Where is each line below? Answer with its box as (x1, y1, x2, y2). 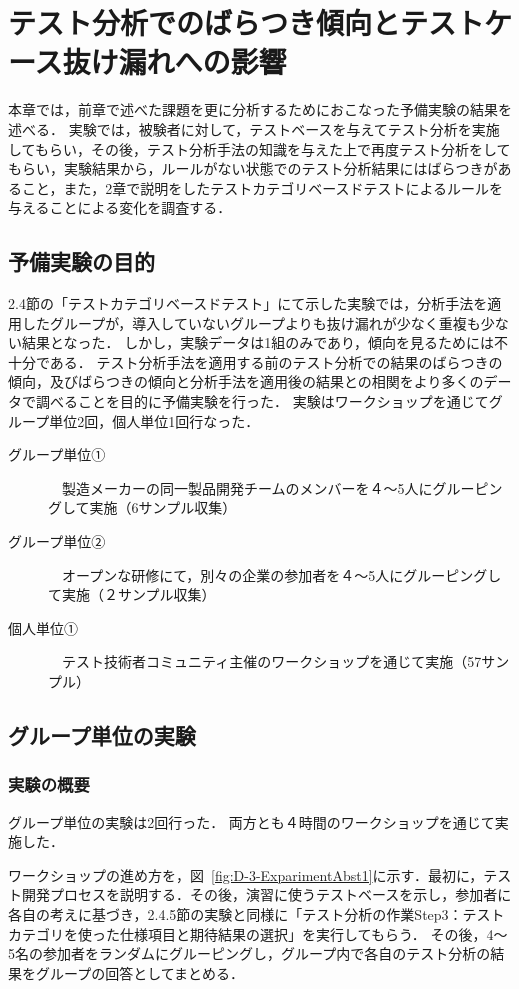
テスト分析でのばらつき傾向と (8, 2, 401, 43)
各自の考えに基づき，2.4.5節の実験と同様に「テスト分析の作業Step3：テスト (8, 903, 505, 924)
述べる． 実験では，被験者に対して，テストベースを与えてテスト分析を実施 (8, 118, 500, 139)
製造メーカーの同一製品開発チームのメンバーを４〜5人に (61, 477, 433, 498)
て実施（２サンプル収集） (48, 584, 216, 605)
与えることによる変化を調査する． (8, 197, 232, 218)
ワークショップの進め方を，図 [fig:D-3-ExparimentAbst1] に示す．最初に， (8, 864, 484, 885)
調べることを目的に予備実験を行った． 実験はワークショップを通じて (35, 391, 489, 412)
